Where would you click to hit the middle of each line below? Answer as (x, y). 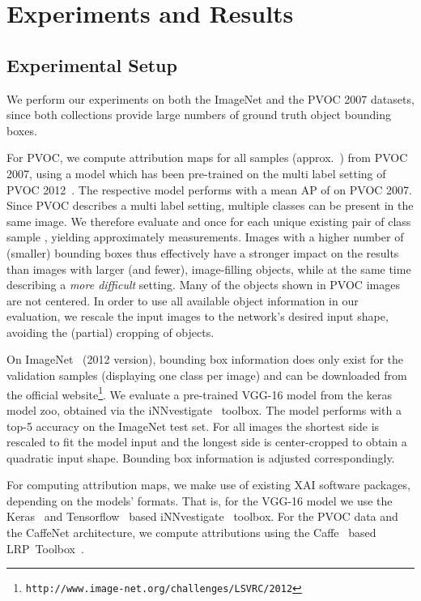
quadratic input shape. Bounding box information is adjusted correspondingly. (201, 457)
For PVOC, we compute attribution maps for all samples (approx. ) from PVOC (207, 158)
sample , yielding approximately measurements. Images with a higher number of (205, 237)
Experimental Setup (92, 64)
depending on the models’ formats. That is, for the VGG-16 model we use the (200, 500)
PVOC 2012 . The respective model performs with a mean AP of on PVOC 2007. (209, 189)
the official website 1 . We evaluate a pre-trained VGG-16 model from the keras (200, 393)
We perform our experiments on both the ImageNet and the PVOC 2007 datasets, (210, 98)
